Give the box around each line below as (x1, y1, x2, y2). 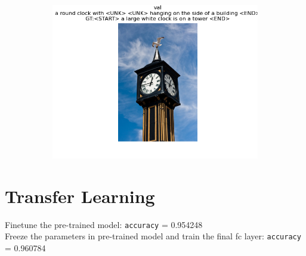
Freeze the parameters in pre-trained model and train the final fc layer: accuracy (5, 230, 301, 242)
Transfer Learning (5, 183, 155, 208)
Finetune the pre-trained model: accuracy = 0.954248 (5, 218, 203, 230)
